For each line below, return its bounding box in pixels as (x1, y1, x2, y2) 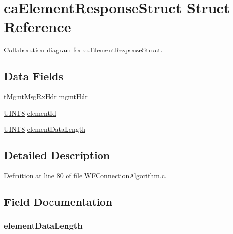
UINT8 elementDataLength (4, 124, 86, 134)
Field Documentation (4, 194, 113, 209)
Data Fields (4, 68, 64, 84)
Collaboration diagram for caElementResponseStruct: (4, 45, 163, 55)
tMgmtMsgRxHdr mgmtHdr (4, 91, 88, 101)
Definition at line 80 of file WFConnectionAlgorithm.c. (4, 170, 166, 181)
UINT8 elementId (4, 107, 56, 117)
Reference (4, 17, 71, 36)
